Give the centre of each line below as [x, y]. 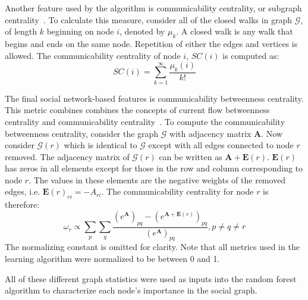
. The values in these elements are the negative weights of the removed [157, 179]
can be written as [191, 156]
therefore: [22, 204]
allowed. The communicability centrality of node [93, 55]
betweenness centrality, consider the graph [82, 133]
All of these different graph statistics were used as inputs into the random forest [151, 278]
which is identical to [100, 145]
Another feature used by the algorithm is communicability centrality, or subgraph [153, 8]
